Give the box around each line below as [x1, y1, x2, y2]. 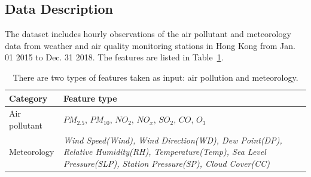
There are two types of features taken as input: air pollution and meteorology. [13, 71, 298, 83]
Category [9, 91, 48, 104]
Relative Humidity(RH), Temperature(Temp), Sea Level [63, 145, 266, 158]
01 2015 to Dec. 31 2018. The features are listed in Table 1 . [5, 51, 224, 63]
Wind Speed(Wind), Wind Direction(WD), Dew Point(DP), [63, 133, 282, 146]
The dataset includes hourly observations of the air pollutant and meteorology [5, 28, 291, 40]
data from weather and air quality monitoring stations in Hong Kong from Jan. [5, 39, 295, 51]
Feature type [63, 91, 117, 104]
